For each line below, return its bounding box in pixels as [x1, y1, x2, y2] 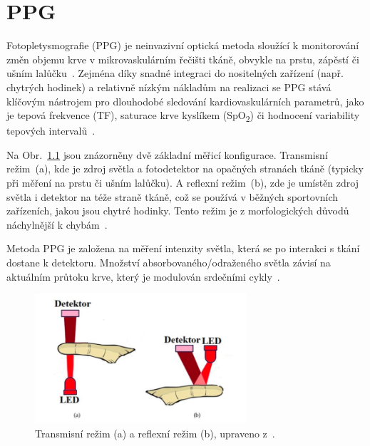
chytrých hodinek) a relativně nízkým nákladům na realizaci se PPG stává [6, 79, 332, 94]
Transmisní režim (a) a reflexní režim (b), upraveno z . [35, 426, 275, 441]
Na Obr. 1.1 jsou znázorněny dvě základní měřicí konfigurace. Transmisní [6, 147, 328, 162]
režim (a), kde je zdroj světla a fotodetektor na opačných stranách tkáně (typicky [6, 161, 364, 176]
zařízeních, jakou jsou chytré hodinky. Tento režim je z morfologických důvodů [6, 203, 349, 218]
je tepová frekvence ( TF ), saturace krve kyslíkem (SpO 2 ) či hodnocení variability [6, 108, 360, 124]
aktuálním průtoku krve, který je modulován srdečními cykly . [6, 269, 280, 284]
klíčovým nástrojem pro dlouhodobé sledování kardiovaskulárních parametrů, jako [6, 93, 364, 108]
